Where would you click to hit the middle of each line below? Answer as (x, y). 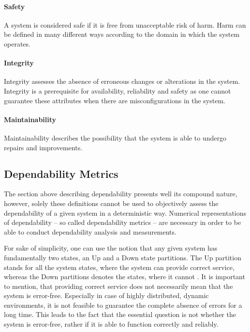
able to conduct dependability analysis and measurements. (90, 231)
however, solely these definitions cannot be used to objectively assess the (111, 203)
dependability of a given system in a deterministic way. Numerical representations (125, 213)
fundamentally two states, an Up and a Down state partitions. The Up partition (123, 257)
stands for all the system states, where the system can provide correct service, (119, 267)
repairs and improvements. (43, 147)
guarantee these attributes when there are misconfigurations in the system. (115, 100)
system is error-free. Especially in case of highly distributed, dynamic (106, 295)
